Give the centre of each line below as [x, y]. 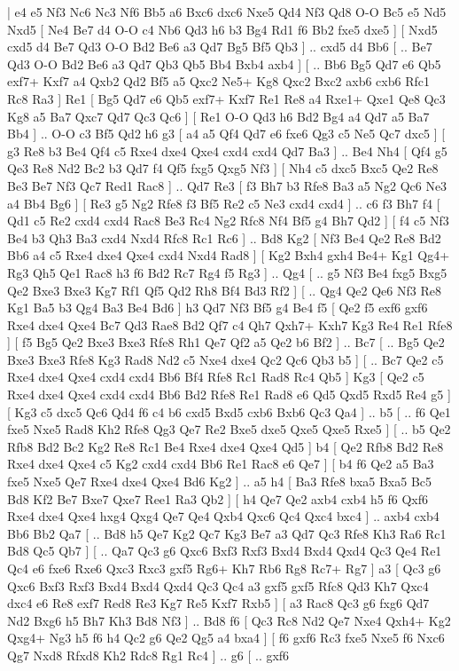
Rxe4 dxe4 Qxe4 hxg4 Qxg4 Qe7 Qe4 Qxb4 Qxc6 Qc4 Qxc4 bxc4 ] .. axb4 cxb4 [223, 516]
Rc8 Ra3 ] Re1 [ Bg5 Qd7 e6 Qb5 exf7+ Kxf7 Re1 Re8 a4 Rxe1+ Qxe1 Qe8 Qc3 [226, 98]
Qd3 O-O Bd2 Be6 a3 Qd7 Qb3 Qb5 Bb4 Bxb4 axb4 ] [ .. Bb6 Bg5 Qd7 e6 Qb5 [224, 63]
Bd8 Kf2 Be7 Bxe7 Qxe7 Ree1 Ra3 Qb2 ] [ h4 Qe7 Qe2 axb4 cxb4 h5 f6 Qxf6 [218, 498]
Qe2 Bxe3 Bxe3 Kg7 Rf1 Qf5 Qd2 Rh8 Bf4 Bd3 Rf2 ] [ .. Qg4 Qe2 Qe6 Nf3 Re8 [224, 290]
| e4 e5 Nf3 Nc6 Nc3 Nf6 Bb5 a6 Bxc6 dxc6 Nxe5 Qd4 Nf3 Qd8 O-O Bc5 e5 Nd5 [227, 12]
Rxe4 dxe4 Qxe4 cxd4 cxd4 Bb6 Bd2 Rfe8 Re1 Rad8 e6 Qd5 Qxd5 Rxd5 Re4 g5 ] [229, 395]
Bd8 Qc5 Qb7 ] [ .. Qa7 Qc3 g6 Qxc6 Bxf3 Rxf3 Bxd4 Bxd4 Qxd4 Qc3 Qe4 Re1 [225, 551]
